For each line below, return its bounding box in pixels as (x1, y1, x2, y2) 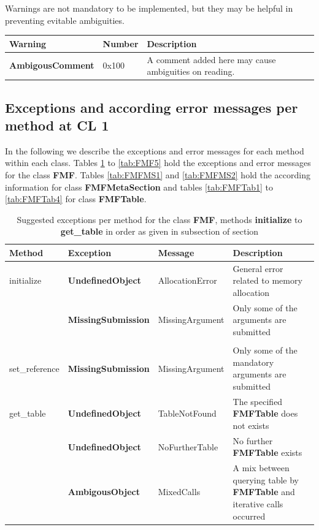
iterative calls (233, 498, 283, 510)
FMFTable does (233, 407, 298, 420)
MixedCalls (158, 485, 201, 498)
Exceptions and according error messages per (5, 97, 298, 116)
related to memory (233, 274, 302, 287)
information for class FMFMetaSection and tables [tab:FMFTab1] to (5, 180, 273, 193)
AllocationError (158, 274, 217, 287)
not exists (233, 418, 269, 431)
